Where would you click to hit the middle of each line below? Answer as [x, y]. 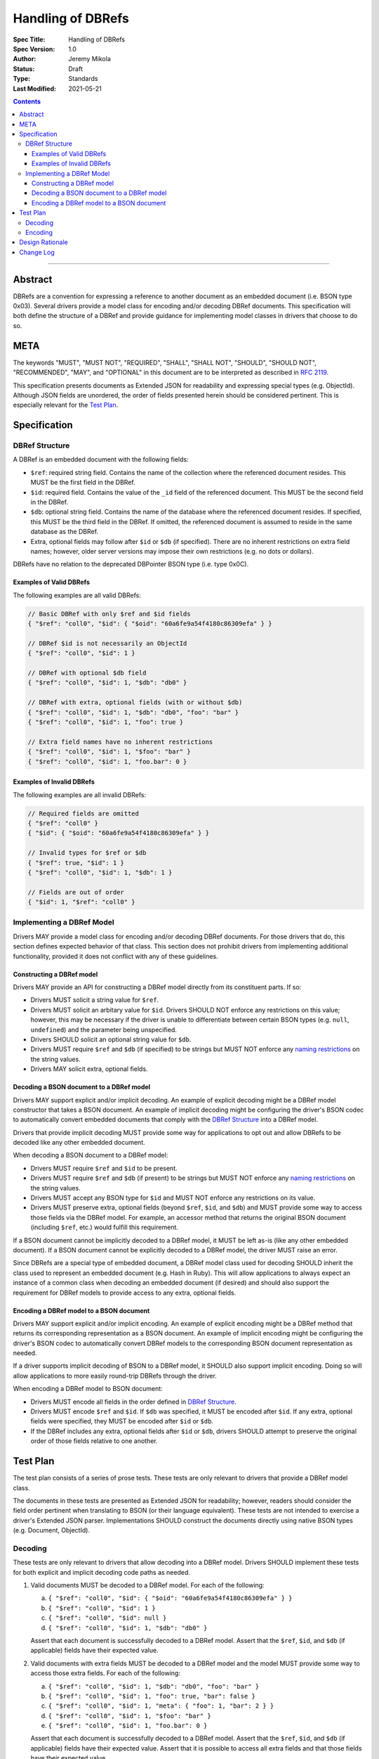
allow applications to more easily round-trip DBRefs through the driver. [115, 1376]
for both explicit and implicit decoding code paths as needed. [102, 1572]
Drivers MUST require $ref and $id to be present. [104, 1168]
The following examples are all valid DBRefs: [77, 595]
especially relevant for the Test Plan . [66, 405]
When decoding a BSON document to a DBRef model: [91, 1155]
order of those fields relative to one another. [94, 1441]
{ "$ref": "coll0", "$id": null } [107, 1618]
